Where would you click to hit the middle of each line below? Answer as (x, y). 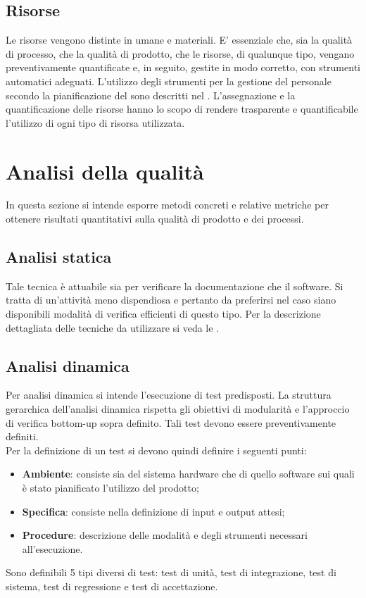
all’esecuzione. (52, 548)
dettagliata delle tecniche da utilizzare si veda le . (113, 327)
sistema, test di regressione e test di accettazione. (112, 586)
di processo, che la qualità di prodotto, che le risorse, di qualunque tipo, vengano (180, 53)
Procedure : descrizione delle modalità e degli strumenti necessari (165, 535)
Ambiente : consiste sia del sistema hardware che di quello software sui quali (188, 474)
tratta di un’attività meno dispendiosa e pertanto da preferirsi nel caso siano (171, 300)
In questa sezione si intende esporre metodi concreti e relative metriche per (167, 205)
